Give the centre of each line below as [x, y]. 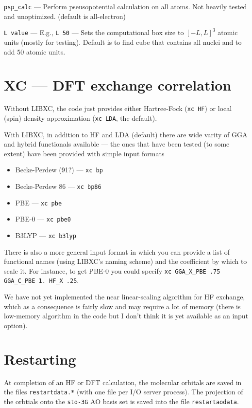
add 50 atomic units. [35, 51]
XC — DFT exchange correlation [118, 85]
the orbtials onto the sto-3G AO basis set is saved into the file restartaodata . [121, 401]
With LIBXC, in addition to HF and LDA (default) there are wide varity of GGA [126, 134]
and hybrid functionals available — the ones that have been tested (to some [117, 144]
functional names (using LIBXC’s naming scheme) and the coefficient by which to [126, 261]
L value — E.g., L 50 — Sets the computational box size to [94, 32]
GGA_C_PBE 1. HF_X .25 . [42, 280]
